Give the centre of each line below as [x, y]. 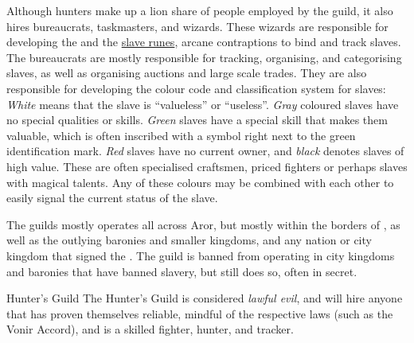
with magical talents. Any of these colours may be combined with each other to [200, 182]
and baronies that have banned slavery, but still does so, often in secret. [182, 271]
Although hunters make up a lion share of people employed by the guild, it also [200, 10]
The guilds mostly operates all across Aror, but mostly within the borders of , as [203, 224]
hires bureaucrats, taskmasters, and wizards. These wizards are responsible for [197, 26]
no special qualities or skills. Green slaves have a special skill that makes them [197, 120]
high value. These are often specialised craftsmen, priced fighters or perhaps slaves [207, 166]
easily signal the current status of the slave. [112, 198]
